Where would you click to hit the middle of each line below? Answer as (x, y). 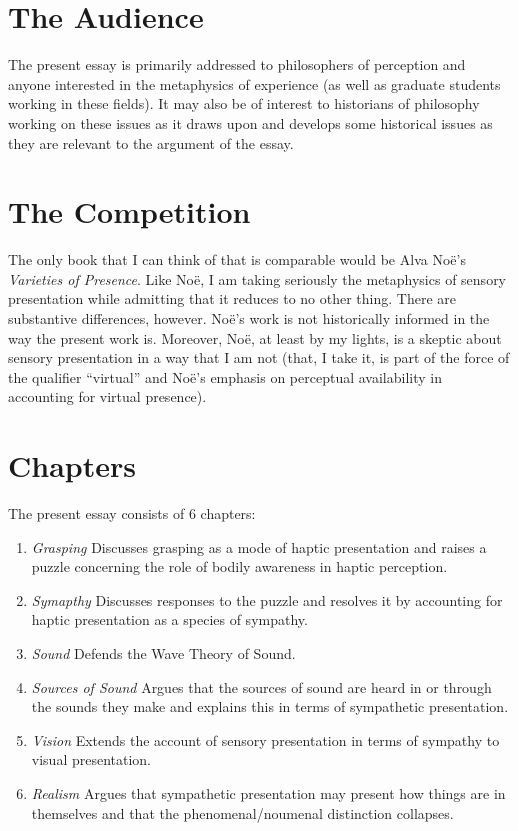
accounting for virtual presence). (107, 396)
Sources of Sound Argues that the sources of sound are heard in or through (261, 686)
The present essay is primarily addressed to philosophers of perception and (237, 64)
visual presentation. (91, 759)
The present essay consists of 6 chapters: (132, 513)
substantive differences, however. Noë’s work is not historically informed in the (249, 318)
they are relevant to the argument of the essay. (151, 142)
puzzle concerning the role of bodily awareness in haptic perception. (239, 566)
